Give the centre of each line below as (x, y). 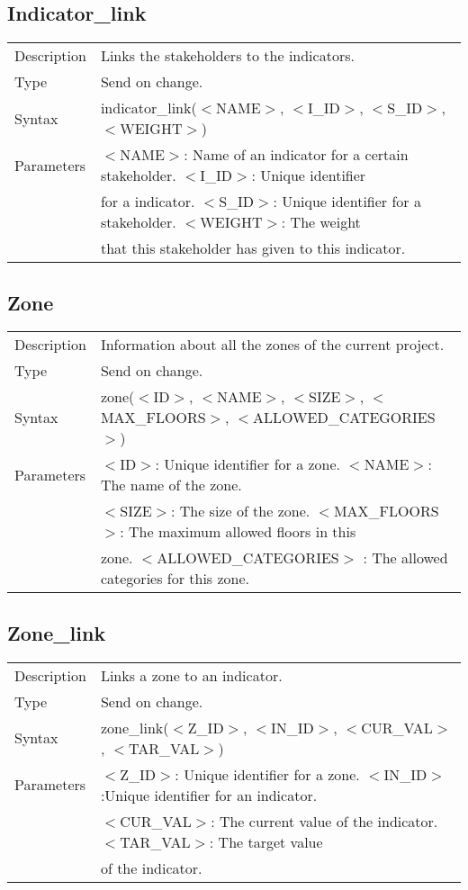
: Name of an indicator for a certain (296, 155)
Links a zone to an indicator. (191, 675)
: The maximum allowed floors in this (238, 532)
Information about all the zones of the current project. (272, 345)
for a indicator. (148, 202)
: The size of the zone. (240, 511)
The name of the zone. (171, 485)
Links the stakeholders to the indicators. (227, 56)
